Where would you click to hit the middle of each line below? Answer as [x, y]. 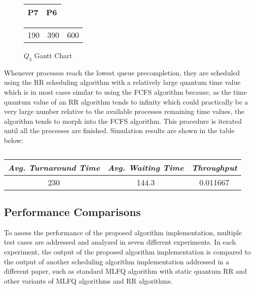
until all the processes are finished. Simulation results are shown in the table [119, 130]
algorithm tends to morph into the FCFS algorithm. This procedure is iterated [123, 121]
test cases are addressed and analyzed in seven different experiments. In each [120, 242]
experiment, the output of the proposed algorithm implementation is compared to [127, 251]
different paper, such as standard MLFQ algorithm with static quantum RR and [126, 271]
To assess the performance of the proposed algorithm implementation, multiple [123, 232]
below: [14, 140]
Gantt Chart [53, 55]
